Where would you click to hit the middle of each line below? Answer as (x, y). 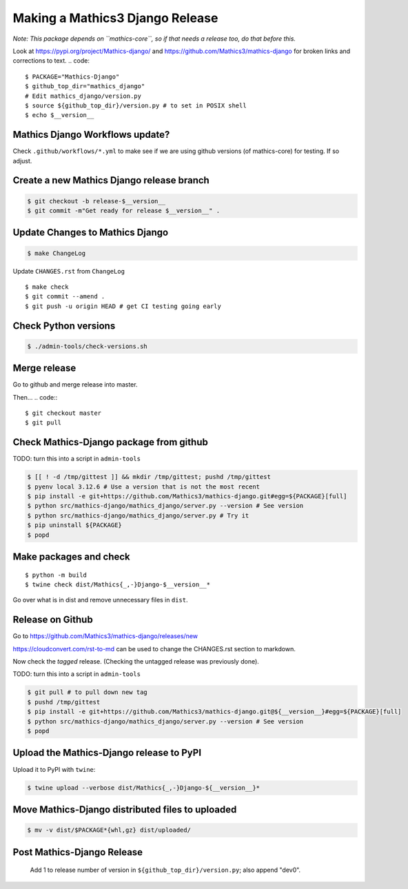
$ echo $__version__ (60, 115)
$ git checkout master (63, 413)
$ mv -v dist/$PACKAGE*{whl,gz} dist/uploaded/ (109, 830)
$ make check (47, 287)
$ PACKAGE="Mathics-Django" (72, 76)
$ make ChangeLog (57, 253)
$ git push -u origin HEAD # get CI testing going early (123, 306)
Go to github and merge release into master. (75, 385)
